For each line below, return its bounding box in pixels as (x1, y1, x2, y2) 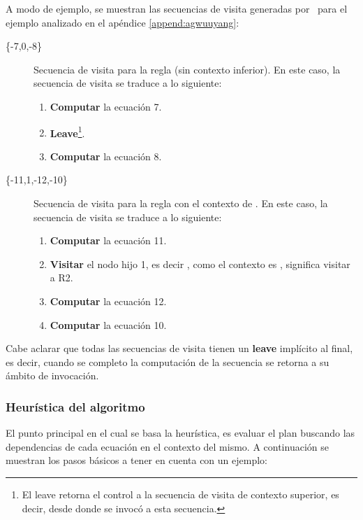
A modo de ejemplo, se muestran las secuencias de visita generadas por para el (6, 1, 348, 15)
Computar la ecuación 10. (50, 317, 167, 332)
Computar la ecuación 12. (50, 293, 167, 308)
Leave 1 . (50, 123, 85, 140)
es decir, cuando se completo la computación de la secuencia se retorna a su (6, 354, 329, 369)
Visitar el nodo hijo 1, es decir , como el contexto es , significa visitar (50, 256, 350, 271)
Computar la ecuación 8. (50, 148, 162, 163)
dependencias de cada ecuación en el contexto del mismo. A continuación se (6, 439, 329, 454)
